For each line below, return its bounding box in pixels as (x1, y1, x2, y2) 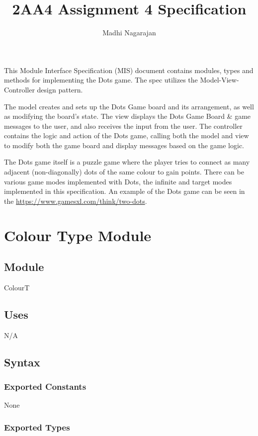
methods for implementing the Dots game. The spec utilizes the (4, 75, 198, 85)
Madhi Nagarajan (102, 27, 156, 38)
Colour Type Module (4, 225, 152, 245)
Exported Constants (4, 380, 86, 393)
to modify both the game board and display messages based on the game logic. (4, 140, 245, 150)
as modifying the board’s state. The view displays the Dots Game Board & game (4, 111, 251, 121)
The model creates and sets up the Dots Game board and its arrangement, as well (4, 101, 254, 111)
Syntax (4, 354, 40, 369)
